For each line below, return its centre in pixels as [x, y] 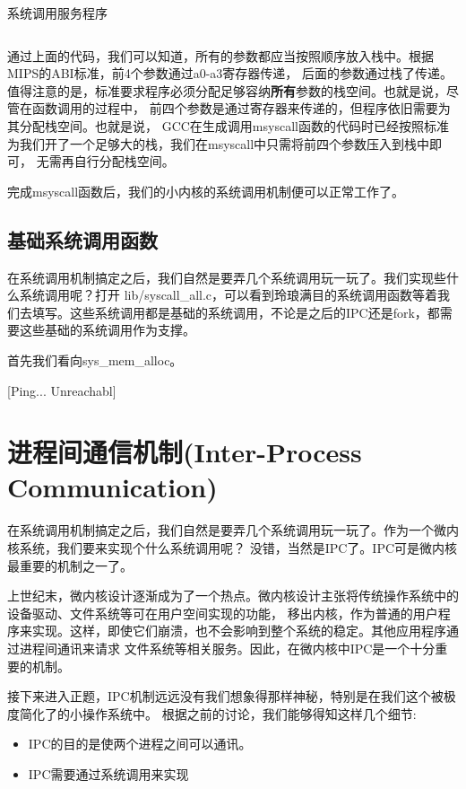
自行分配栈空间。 [124, 161]
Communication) [112, 487]
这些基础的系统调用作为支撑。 [107, 330]
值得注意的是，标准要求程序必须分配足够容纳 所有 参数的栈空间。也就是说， [227, 90]
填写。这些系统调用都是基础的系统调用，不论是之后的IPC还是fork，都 [236, 312]
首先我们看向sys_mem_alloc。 [95, 359]
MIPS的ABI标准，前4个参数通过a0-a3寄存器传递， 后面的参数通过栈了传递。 [230, 73]
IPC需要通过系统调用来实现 [108, 773]
